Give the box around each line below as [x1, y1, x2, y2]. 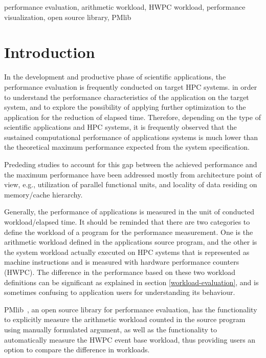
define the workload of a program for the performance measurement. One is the [4, 226, 253, 237]
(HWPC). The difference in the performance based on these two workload [4, 267, 235, 277]
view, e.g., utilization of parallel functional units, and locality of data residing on [4, 179, 257, 190]
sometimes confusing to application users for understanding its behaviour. [4, 287, 235, 297]
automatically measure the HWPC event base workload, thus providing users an [4, 334, 256, 345]
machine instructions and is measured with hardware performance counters [4, 256, 239, 267]
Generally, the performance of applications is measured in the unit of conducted [4, 206, 254, 217]
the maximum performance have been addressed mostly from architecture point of [4, 169, 261, 180]
